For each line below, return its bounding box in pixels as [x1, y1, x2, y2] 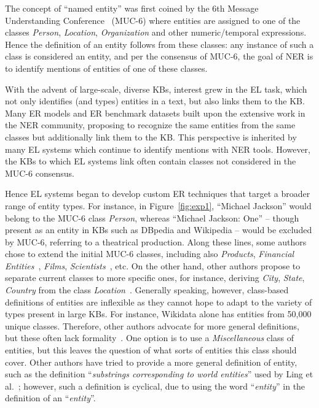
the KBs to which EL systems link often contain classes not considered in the [5, 155, 296, 167]
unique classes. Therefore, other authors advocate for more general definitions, [5, 319, 299, 332]
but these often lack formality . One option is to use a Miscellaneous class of [5, 331, 294, 344]
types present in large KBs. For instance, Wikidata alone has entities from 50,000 [5, 307, 312, 320]
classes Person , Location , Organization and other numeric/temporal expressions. [5, 26, 307, 39]
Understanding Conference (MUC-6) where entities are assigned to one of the [5, 13, 301, 26]
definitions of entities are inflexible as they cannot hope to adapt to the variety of [5, 295, 312, 308]
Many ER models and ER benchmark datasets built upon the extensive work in [5, 106, 305, 119]
